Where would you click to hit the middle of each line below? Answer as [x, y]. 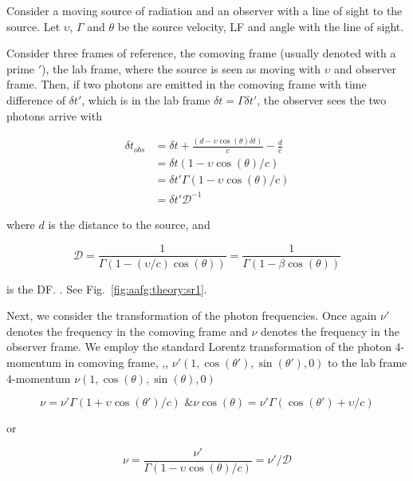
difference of [36, 99]
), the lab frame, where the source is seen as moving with [181, 68]
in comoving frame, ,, [117, 362]
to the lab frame [368, 362]
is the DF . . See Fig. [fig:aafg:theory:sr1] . [107, 288]
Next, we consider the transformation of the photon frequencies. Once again [192, 315]
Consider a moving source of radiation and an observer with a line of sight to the [205, 10]
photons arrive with [54, 115]
